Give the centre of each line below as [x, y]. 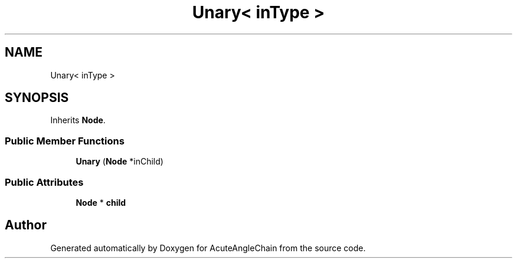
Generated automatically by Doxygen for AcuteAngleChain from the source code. [208, 248]
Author [26, 225]
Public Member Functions [65, 141]
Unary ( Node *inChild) [120, 162]
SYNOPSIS [37, 98]
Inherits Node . [78, 120]
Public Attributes [44, 182]
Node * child [101, 202]
